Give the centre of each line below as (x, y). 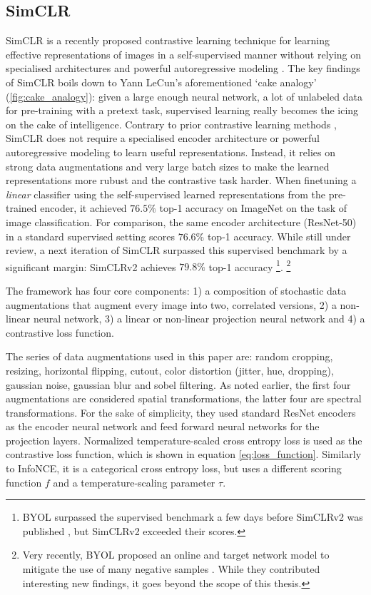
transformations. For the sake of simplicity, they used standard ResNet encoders (181, 412)
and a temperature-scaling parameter (134, 482)
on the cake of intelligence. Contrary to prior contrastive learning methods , (171, 124)
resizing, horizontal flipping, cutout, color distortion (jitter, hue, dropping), (170, 370)
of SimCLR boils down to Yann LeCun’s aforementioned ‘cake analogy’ (161, 82)
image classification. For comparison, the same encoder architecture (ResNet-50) (181, 222)
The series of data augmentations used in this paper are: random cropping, (169, 356)
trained (21, 208)
